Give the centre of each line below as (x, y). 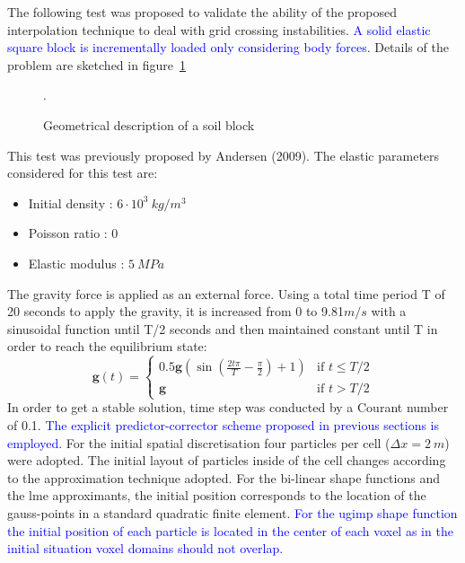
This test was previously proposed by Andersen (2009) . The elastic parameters (224, 155)
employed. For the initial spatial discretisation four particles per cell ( (199, 442)
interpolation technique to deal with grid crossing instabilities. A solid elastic (219, 29)
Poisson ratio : (68, 233)
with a (389, 311)
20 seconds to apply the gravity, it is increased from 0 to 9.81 (175, 311)
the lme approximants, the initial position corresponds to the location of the (217, 495)
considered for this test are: (83, 173)
